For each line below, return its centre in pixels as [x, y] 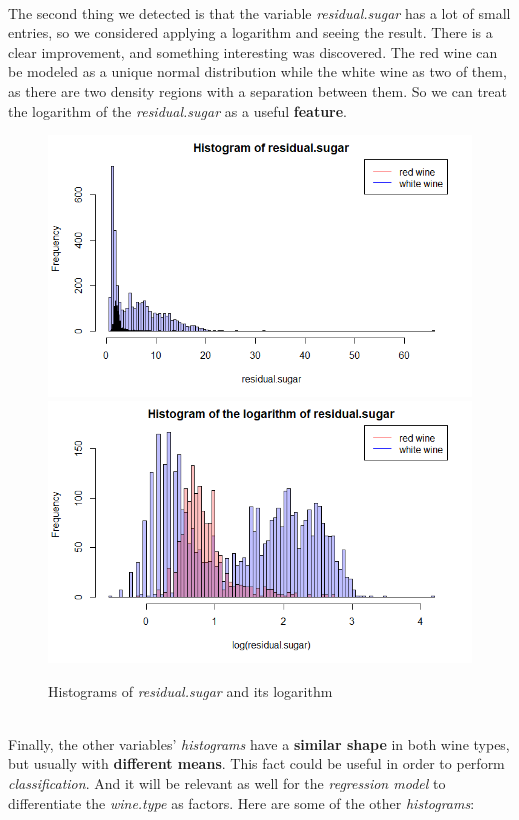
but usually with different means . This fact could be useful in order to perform [256, 763]
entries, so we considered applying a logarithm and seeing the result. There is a [250, 32]
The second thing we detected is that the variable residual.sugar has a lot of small [259, 12]
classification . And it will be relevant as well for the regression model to [227, 783]
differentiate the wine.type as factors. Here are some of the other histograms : [241, 802]
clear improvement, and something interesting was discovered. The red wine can [253, 51]
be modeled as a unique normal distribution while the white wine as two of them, [257, 71]
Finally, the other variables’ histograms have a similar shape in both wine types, [259, 743]
